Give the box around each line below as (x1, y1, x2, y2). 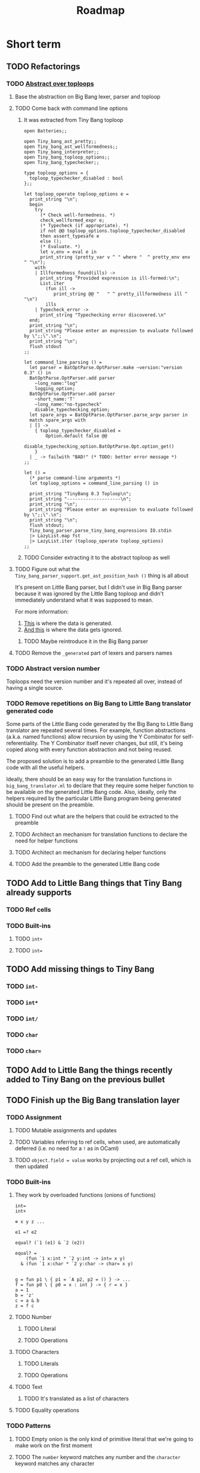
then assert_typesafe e (40, 233, 100, 239)
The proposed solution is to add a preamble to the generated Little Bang (6, 758, 184, 765)
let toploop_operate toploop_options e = (23, 191, 129, 197)
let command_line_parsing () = (23, 359, 102, 365)
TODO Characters (14, 1349, 59, 1356)
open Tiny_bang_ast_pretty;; (23, 138, 97, 144)
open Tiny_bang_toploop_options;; (23, 154, 110, 160)
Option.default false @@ (45, 433, 108, 439)
